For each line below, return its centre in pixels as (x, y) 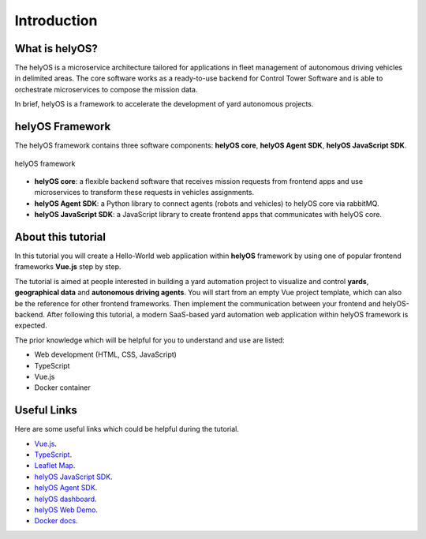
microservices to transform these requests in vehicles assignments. (144, 193)
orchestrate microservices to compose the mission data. (106, 89)
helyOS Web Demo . (66, 510)
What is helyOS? (56, 49)
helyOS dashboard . (66, 499)
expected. (31, 326)
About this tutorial (60, 237)
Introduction (56, 21)
